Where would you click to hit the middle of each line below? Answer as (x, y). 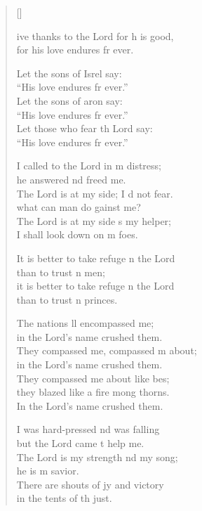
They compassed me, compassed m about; (107, 350)
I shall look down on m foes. (77, 234)
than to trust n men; (61, 272)
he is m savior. (48, 471)
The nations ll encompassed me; (85, 323)
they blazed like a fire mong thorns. (93, 392)
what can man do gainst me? (79, 207)
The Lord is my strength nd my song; (97, 457)
